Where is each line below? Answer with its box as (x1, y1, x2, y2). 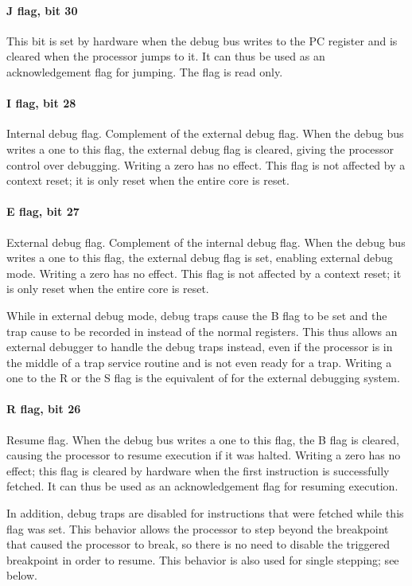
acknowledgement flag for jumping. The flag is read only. (6, 63, 283, 80)
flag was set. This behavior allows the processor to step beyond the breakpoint (6, 520, 389, 537)
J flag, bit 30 (6, 2, 78, 18)
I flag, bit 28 (6, 95, 76, 111)
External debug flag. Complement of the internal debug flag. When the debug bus (6, 233, 406, 250)
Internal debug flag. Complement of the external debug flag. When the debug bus (6, 125, 404, 142)
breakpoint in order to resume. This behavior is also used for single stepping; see (6, 551, 399, 568)
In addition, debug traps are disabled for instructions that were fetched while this (6, 505, 404, 522)
